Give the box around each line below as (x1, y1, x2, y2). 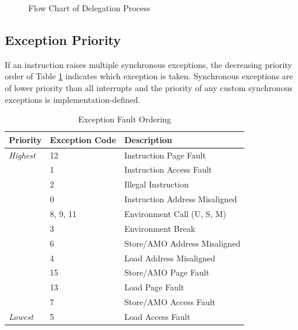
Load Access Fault (124, 310, 191, 322)
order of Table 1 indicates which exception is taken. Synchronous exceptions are (5, 70, 293, 82)
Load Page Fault (124, 281, 185, 293)
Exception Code (50, 133, 116, 145)
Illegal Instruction (124, 178, 189, 190)
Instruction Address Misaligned (124, 193, 237, 205)
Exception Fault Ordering (78, 113, 171, 125)
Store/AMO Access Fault (124, 296, 216, 308)
